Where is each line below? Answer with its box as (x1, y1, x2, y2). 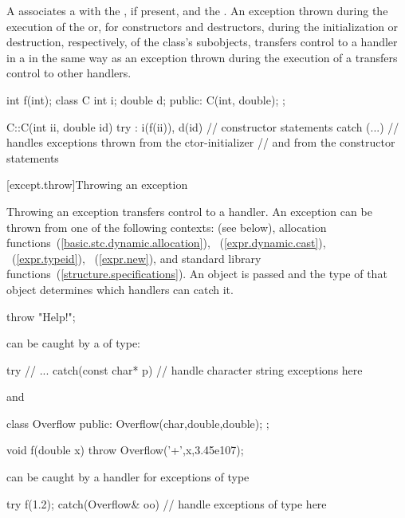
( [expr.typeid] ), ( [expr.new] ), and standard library (11, 249, 261, 266)
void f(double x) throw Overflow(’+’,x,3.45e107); (6, 441, 244, 458)
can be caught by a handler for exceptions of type (6, 469, 250, 485)
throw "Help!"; (6, 308, 76, 324)
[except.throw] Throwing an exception (6, 176, 188, 193)
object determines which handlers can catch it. (6, 281, 234, 297)
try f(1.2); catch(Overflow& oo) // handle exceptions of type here (6, 495, 327, 512)
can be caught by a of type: (6, 335, 140, 351)
